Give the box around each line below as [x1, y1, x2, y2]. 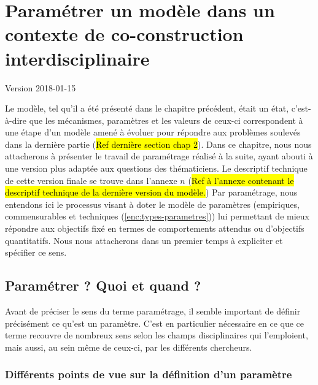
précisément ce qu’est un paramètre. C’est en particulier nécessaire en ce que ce [5, 316, 304, 329]
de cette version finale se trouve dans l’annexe [5, 173, 177, 186]
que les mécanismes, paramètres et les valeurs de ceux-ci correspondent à [29, 113, 303, 126]
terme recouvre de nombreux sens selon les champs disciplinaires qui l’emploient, [5, 329, 308, 341]
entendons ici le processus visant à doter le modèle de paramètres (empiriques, [5, 197, 300, 210]
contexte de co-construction [5, 21, 244, 47]
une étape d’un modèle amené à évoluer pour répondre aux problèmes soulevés [5, 126, 301, 139]
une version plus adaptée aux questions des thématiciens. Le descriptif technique [5, 162, 308, 175]
